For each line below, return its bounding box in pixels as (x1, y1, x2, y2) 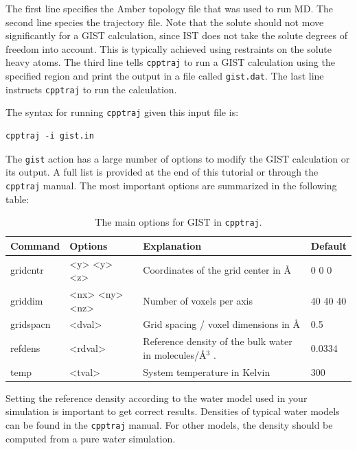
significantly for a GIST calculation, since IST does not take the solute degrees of (5, 28, 347, 43)
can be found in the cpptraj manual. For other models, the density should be (5, 418, 333, 432)
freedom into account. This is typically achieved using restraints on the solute (5, 41, 332, 56)
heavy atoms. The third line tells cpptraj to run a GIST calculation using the (5, 55, 335, 69)
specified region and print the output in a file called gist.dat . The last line (5, 69, 324, 83)
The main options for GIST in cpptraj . (95, 215, 262, 229)
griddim (10, 293, 43, 307)
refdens (10, 341, 41, 355)
